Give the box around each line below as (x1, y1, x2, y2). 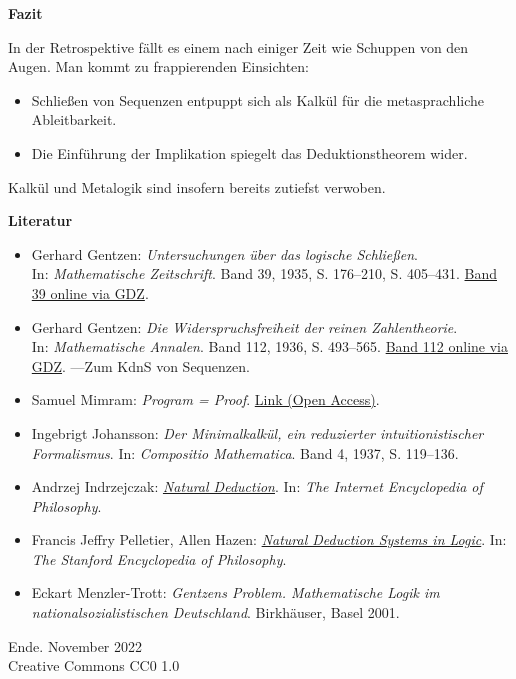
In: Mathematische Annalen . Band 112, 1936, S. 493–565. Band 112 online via (31, 336, 508, 357)
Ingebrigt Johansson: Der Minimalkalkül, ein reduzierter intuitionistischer (31, 422, 484, 443)
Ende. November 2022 (8, 635, 143, 656)
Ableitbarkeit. (31, 109, 117, 130)
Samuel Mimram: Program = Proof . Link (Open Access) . (31, 389, 380, 410)
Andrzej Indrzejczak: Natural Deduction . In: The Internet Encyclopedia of (31, 476, 483, 497)
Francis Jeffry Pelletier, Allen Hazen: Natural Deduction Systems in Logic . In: (31, 529, 507, 550)
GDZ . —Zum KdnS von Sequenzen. (31, 355, 250, 376)
